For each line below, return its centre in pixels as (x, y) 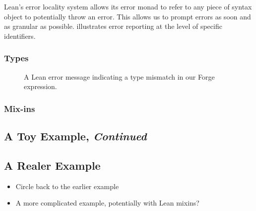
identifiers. (20, 36)
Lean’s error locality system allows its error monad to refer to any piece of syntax (128, 6)
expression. (40, 86)
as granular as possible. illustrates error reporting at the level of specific (113, 26)
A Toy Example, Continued (75, 136)
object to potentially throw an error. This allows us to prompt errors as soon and (128, 16)
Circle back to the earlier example (67, 186)
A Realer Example (52, 165)
